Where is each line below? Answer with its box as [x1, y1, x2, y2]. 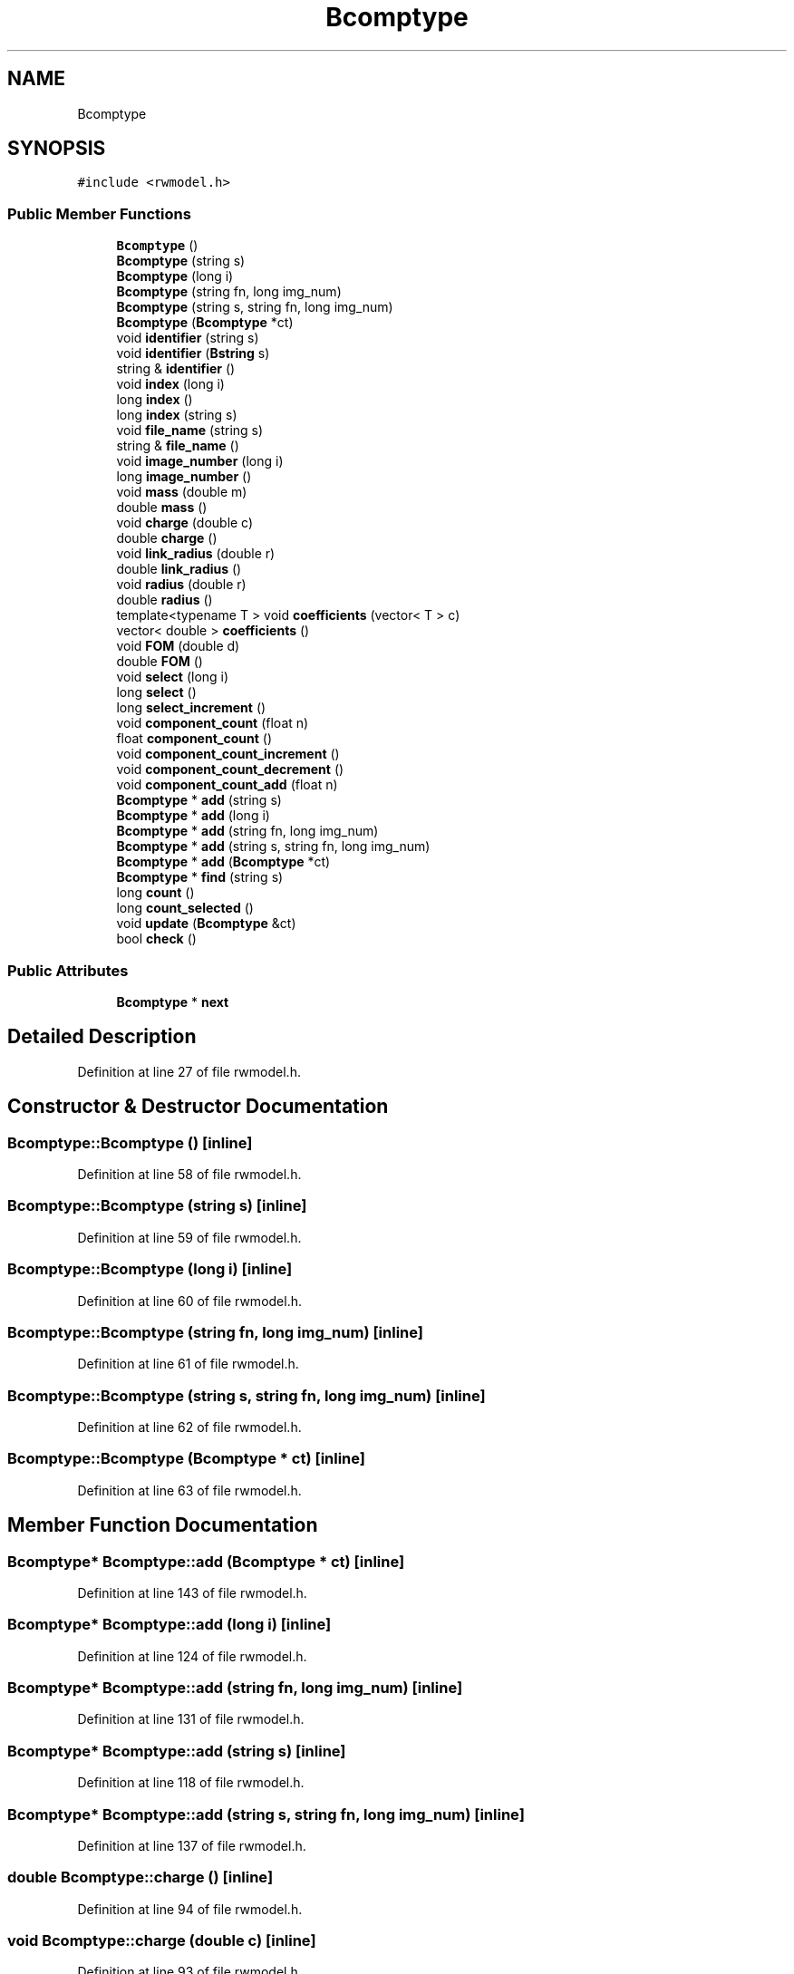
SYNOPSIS [7, 137, 106, 160]
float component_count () [116, 731, 272, 747]
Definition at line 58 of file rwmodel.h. [77, 1166, 302, 1182]
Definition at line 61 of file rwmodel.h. [77, 1356, 299, 1372]
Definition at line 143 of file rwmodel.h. [77, 1584, 307, 1601]
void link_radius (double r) [116, 546, 276, 562]
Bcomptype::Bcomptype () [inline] [7, 1133, 253, 1152]
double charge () [116, 530, 218, 547]
